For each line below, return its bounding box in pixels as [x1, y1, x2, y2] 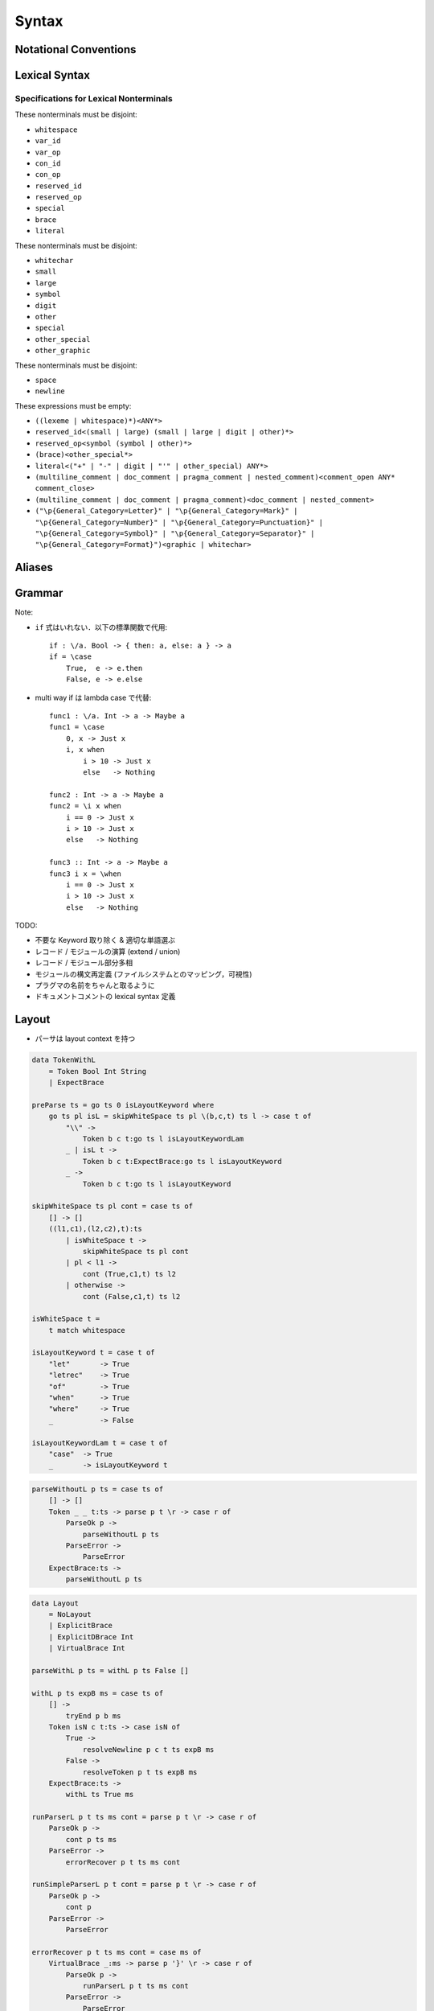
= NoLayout [48, 1610, 92, 1619]
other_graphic [35, 346, 91, 356]
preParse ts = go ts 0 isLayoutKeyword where [31, 1100, 215, 1109]
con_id [35, 158, 61, 168]
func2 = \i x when [49, 801, 122, 811]
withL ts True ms [65, 1790, 134, 1799]
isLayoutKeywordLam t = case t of [31, 1438, 168, 1447]
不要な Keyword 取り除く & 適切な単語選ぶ [35, 936, 176, 945]
